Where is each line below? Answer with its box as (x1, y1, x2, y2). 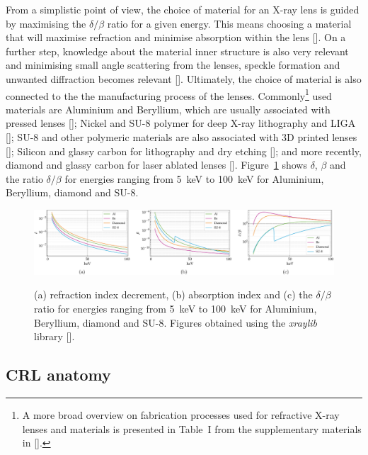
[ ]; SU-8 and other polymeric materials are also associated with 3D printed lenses (6, 130, 357, 144)
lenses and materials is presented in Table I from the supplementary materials (22, 421, 362, 436)
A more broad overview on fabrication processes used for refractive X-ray (22, 408, 340, 422)
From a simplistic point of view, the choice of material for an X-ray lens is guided (6, 2, 360, 16)
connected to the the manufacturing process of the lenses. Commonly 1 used (6, 86, 332, 103)
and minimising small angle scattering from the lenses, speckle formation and (6, 57, 340, 72)
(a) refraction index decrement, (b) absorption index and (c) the (34, 287, 313, 302)
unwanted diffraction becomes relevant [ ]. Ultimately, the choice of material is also (6, 71, 362, 86)
